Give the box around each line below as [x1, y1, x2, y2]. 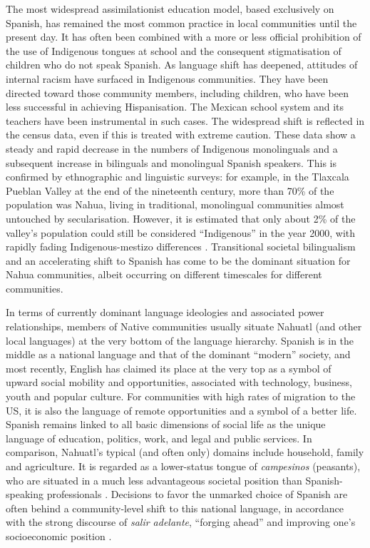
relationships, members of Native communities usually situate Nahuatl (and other [6, 319, 362, 334]
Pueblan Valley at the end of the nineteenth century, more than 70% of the [6, 183, 334, 198]
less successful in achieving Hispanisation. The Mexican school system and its [6, 99, 344, 114]
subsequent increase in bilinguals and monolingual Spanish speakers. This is [6, 155, 336, 170]
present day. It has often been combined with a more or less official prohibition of [6, 29, 361, 44]
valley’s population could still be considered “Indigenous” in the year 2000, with [6, 225, 356, 240]
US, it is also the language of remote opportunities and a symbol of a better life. [6, 402, 357, 417]
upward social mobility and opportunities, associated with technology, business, [6, 375, 352, 390]
